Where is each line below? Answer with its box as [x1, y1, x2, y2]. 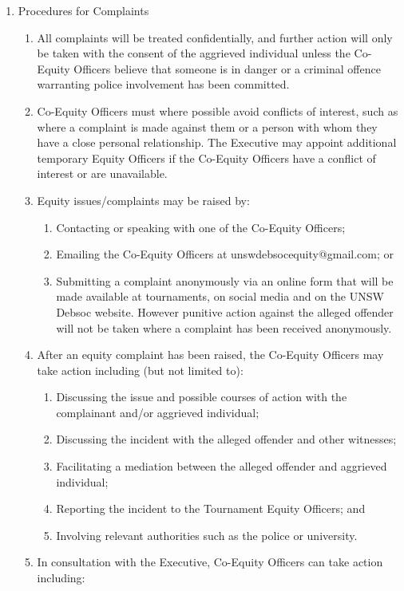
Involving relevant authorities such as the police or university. [56, 526, 358, 543]
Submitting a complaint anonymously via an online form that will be [56, 272, 394, 289]
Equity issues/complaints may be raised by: [37, 191, 250, 208]
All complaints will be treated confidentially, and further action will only [37, 29, 393, 45]
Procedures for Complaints [18, 2, 149, 18]
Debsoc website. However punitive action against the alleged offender [56, 303, 394, 320]
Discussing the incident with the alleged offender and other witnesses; [56, 431, 397, 447]
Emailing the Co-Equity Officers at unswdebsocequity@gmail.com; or [56, 246, 394, 262]
